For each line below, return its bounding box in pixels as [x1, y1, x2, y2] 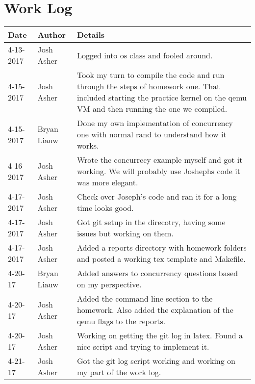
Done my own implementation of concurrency [76, 117, 233, 129]
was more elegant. [76, 177, 138, 188]
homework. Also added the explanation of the [76, 304, 233, 316]
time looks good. [76, 202, 134, 214]
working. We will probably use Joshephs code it [76, 165, 240, 177]
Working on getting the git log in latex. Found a [76, 330, 243, 341]
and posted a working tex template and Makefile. [76, 253, 246, 265]
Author [37, 29, 66, 41]
